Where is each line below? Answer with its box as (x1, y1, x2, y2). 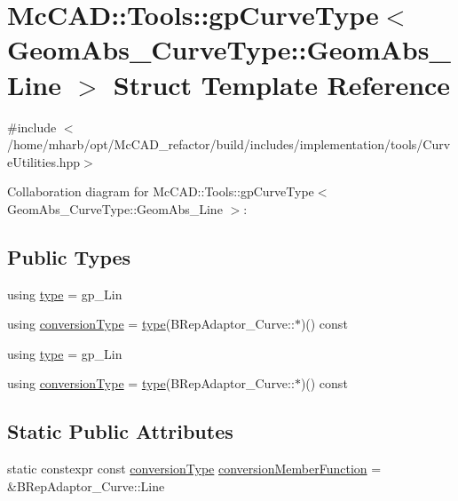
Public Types (7, 243, 131, 270)
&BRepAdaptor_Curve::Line (7, 476, 165, 495)
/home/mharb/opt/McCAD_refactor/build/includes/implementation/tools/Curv (7, 135, 451, 154)
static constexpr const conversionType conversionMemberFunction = (7, 459, 382, 478)
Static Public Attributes (7, 417, 233, 445)
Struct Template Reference (113, 66, 451, 102)
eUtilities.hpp (7, 152, 81, 171)
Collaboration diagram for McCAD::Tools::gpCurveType (7, 182, 314, 201)
